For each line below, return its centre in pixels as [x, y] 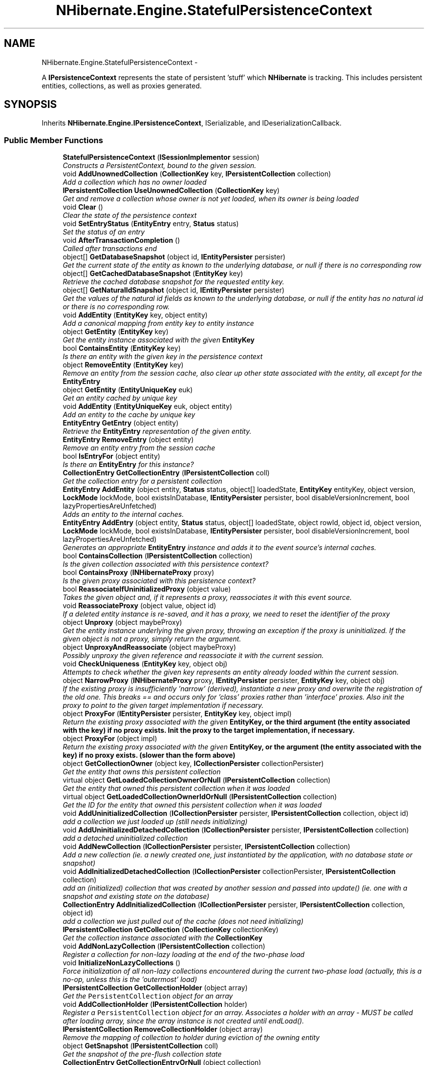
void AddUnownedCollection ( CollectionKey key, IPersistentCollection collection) [197, 174]
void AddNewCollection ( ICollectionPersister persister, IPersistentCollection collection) [206, 847]
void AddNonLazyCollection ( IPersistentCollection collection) [164, 946]
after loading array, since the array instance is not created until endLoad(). [183, 1021]
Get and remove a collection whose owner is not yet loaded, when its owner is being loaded [211, 199]
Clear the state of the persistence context [130, 215]
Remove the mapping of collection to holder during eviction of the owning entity [191, 1038]
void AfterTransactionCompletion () [121, 240]
